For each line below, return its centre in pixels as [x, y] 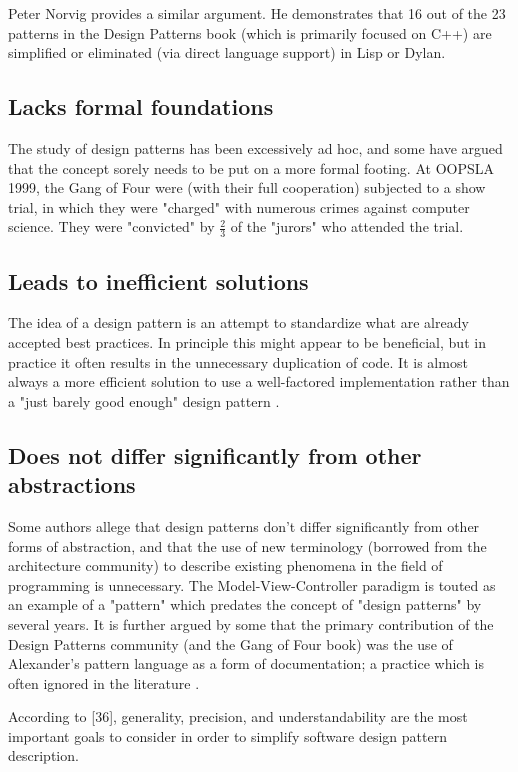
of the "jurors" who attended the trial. [347, 226]
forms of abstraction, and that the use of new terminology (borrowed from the [247, 545]
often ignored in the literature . [104, 682]
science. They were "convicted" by [111, 226]
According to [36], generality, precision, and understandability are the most [238, 716]
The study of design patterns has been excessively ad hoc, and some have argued [255, 147]
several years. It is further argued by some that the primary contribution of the [251, 623]
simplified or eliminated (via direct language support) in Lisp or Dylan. [227, 52]
